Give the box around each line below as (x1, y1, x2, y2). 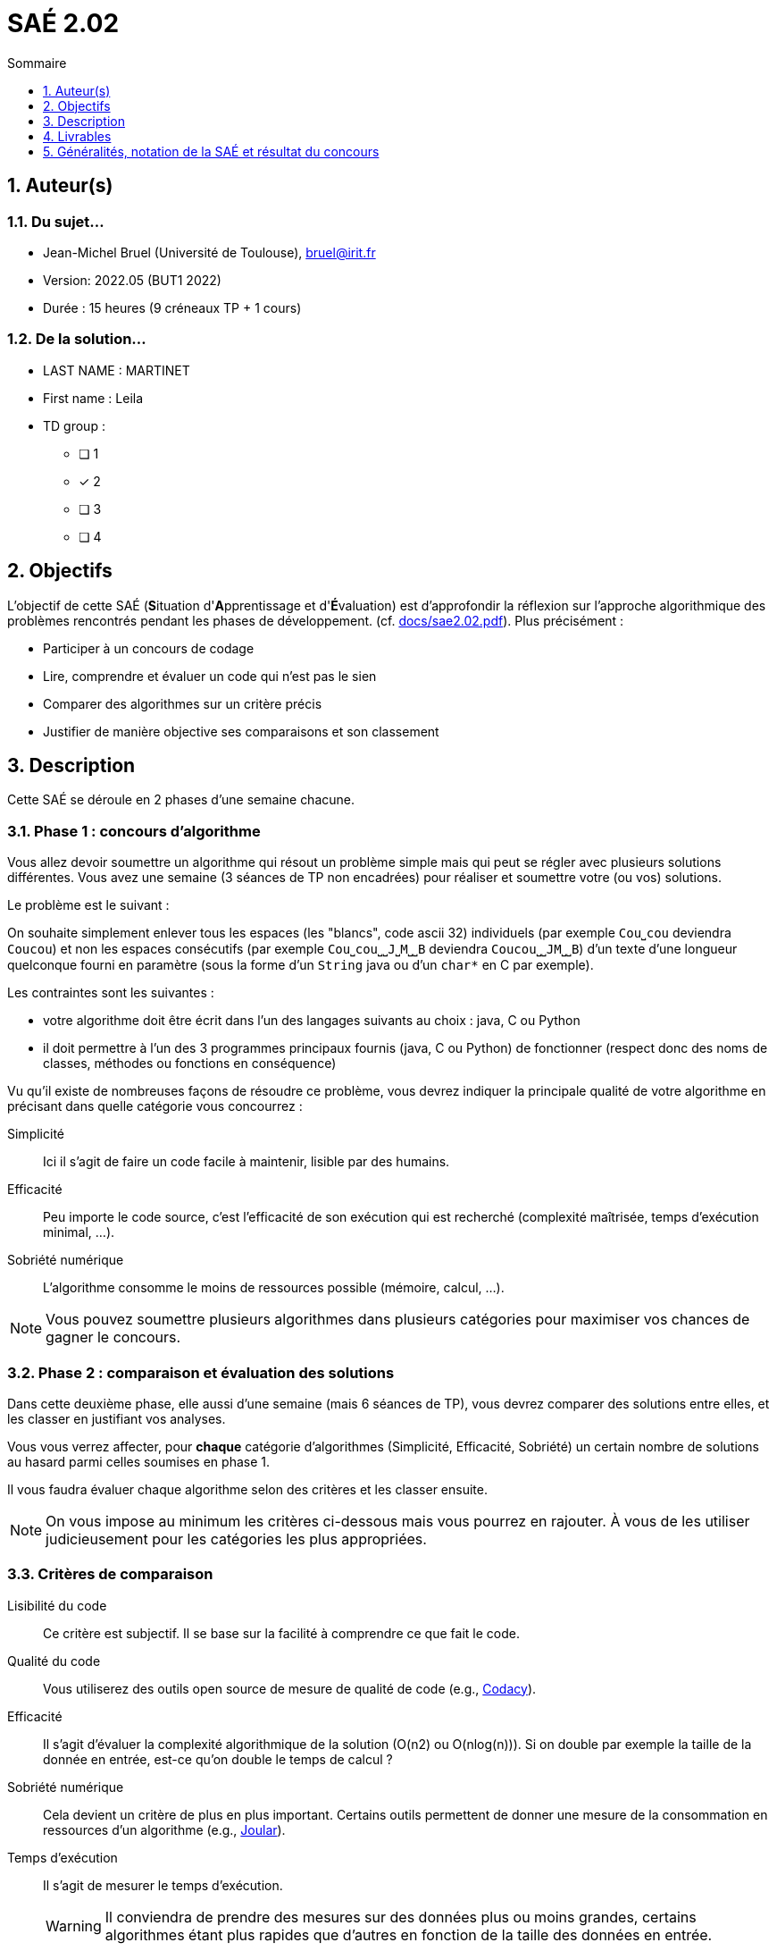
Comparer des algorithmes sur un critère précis (43, 695, 322, 711)
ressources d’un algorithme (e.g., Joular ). (43, 1821, 286, 1837)
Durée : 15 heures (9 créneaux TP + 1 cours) (43, 299, 302, 315)
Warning (46, 1916, 102, 1935)
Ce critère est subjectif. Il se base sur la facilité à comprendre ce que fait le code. (43, 1625, 520, 1641)
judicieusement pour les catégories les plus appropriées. (46, 1529, 427, 1548)
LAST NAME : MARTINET (43, 362, 190, 378)
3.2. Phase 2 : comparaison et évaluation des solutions (7, 1363, 395, 1382)
